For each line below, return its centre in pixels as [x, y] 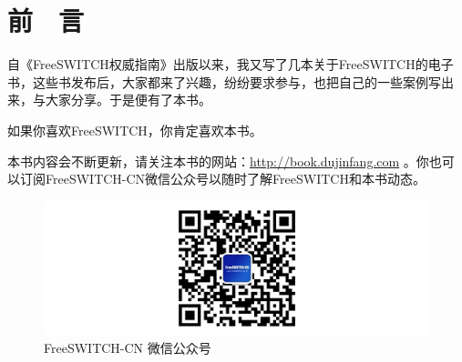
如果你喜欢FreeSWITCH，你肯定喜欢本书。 [135, 130]
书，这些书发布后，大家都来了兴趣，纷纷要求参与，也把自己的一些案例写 [224, 81]
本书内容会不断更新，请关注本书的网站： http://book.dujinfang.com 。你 [218, 161]
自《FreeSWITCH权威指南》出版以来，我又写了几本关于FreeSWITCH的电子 [231, 64]
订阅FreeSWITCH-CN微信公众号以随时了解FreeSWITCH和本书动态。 [222, 179]
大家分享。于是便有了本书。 [128, 100]
